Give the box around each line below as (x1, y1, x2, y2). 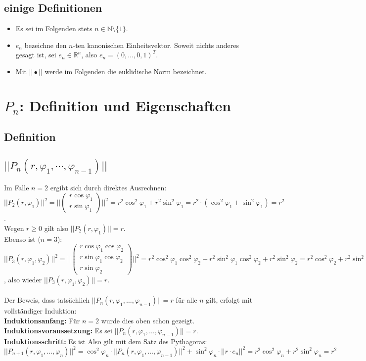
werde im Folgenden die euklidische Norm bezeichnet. (45, 66, 207, 76)
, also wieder (4, 274, 42, 284)
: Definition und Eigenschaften (19, 95, 231, 115)
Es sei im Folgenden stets (15, 23, 92, 34)
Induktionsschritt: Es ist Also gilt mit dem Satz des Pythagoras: (4, 336, 207, 346)
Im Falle (4, 182, 29, 192)
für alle (176, 295, 197, 305)
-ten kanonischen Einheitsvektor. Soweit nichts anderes (73, 40, 239, 50)
